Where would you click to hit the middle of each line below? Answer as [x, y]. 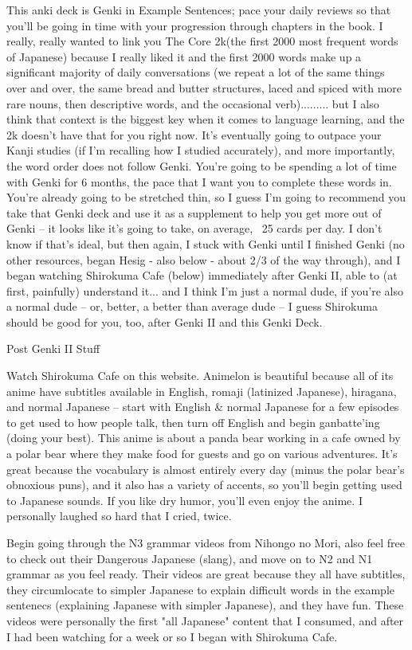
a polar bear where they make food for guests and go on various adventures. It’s [202, 454]
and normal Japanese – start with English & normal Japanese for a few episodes [203, 407]
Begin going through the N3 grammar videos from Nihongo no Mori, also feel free [206, 542]
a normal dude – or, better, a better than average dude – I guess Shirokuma [192, 306]
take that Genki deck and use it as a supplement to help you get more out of [194, 212]
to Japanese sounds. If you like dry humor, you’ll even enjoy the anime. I [184, 500]
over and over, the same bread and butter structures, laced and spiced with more [204, 87]
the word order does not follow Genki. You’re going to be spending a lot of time [202, 165]
